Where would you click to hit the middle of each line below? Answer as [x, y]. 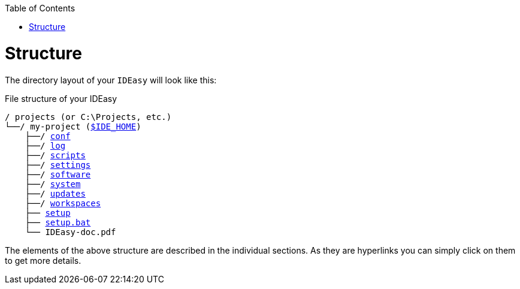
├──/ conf [48, 136]
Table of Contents [40, 8]
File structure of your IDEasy [61, 98]
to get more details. [43, 260]
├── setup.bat [58, 222]
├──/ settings [58, 165]
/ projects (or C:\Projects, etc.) [88, 117]
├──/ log [45, 145]
